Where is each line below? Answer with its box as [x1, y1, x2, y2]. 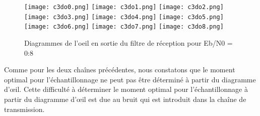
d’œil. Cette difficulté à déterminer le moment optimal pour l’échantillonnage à [4, 84, 248, 94]
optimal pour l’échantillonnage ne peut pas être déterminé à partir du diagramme [4, 74, 256, 84]
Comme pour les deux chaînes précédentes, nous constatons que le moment [4, 64, 235, 75]
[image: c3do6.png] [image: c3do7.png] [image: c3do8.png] [24, 23, 224, 31]
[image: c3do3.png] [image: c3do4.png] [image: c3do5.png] [24, 13, 224, 21]
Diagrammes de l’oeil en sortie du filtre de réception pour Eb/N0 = [24, 37, 233, 48]
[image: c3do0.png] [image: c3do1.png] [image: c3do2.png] [24, 4, 224, 11]
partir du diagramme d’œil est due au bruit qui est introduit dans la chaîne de [4, 93, 246, 104]
